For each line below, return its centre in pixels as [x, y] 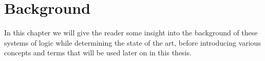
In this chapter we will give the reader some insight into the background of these [131, 33]
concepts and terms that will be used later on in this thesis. [98, 53]
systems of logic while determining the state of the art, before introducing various [132, 42]
